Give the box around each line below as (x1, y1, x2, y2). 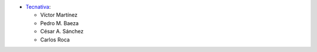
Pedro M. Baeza (40, 19, 79, 26)
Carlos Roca (40, 36, 70, 43)
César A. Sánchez (40, 28, 84, 35)
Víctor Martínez (40, 12, 78, 19)
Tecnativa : (25, 4, 51, 10)
